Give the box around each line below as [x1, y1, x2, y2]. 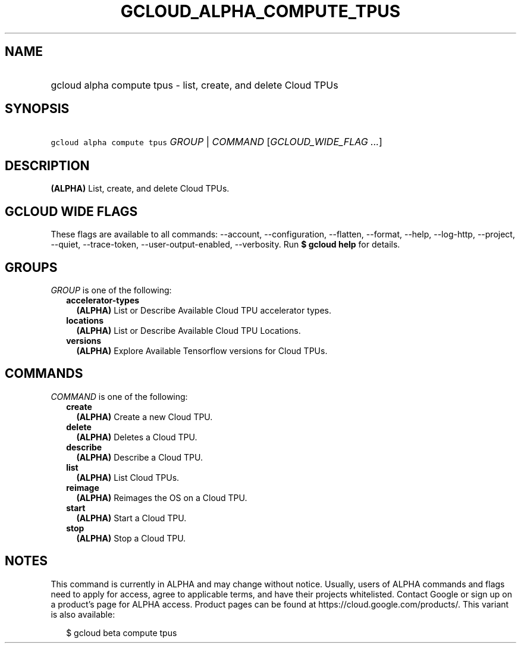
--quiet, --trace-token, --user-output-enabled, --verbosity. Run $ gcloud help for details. [51, 239, 400, 250]
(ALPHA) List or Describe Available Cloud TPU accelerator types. [76, 305, 332, 315]
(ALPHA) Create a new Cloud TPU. [76, 411, 213, 422]
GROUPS [5, 259, 58, 275]
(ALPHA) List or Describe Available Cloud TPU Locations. [76, 325, 301, 336]
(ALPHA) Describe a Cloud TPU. [76, 452, 203, 462]
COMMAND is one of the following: [51, 391, 188, 402]
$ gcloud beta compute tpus [66, 627, 177, 638]
